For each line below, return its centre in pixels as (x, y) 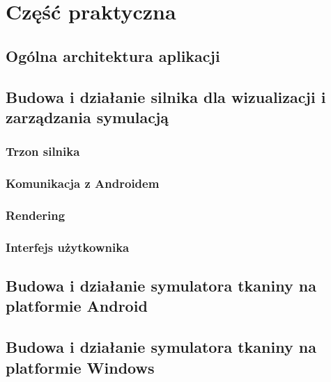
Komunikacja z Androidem (83, 183)
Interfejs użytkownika (68, 247)
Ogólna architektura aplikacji (113, 55)
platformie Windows (80, 367)
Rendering (36, 215)
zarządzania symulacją (87, 117)
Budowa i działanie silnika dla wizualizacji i (166, 96)
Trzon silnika (43, 151)
